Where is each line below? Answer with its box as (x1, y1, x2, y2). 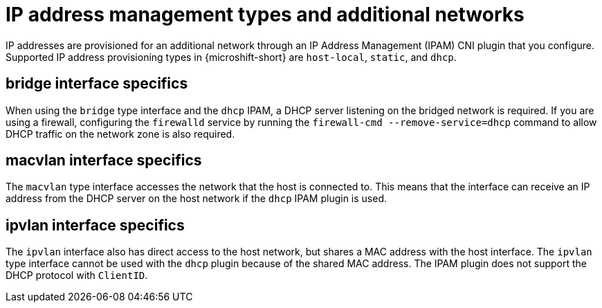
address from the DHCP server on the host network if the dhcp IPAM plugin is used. (6, 192, 387, 205)
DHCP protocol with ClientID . (6, 269, 148, 282)
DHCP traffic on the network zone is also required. (6, 127, 235, 140)
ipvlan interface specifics (6, 216, 185, 234)
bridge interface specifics (6, 75, 188, 93)
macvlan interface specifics (6, 152, 202, 170)
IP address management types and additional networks (6, 3, 525, 26)
